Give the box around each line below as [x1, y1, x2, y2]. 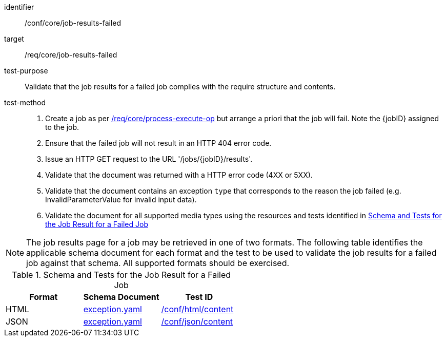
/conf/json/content [161, 316, 233, 327]
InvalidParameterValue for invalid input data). [45, 195, 197, 204]
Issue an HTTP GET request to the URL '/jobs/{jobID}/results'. [45, 155, 253, 163]
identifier [4, 3, 34, 11]
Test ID [185, 292, 213, 302]
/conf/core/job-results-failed [25, 18, 121, 27]
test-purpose [4, 66, 48, 75]
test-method [4, 98, 46, 107]
